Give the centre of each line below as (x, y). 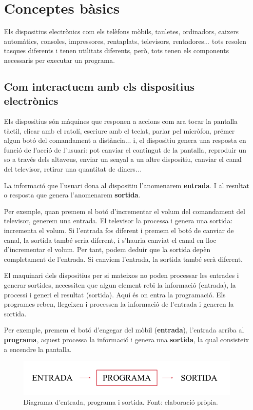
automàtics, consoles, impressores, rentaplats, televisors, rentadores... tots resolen (125, 41)
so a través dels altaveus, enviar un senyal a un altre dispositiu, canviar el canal (123, 159)
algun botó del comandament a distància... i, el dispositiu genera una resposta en (125, 140)
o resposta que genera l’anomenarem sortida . (72, 195)
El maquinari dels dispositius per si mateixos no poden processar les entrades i (121, 275)
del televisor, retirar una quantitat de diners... (73, 169)
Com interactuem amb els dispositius (99, 86)
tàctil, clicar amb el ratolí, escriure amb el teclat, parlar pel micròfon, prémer (119, 130)
